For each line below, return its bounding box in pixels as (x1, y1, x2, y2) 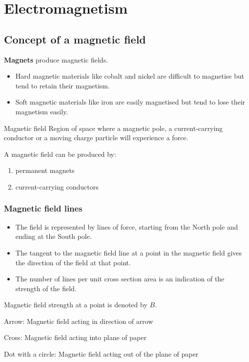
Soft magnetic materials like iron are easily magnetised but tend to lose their (15, 97, 246, 107)
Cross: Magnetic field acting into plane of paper (4, 332, 146, 342)
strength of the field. (15, 283, 77, 293)
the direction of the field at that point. (15, 257, 131, 267)
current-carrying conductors (15, 181, 99, 192)
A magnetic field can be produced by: (4, 149, 116, 159)
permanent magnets (15, 165, 75, 175)
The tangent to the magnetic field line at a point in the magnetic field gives (15, 247, 242, 257)
